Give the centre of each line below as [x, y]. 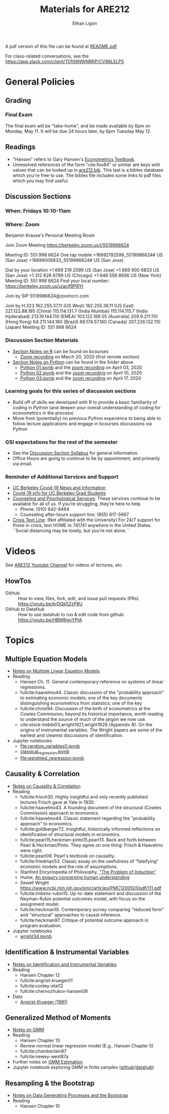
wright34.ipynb [36, 936]
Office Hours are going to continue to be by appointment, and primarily [86, 458]
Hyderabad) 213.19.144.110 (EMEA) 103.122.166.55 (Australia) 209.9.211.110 [81, 316]
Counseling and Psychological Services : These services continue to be [86, 499]
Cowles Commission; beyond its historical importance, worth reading [92, 714]
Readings [20, 147]
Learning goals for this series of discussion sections [71, 391]
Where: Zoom [22, 224]
